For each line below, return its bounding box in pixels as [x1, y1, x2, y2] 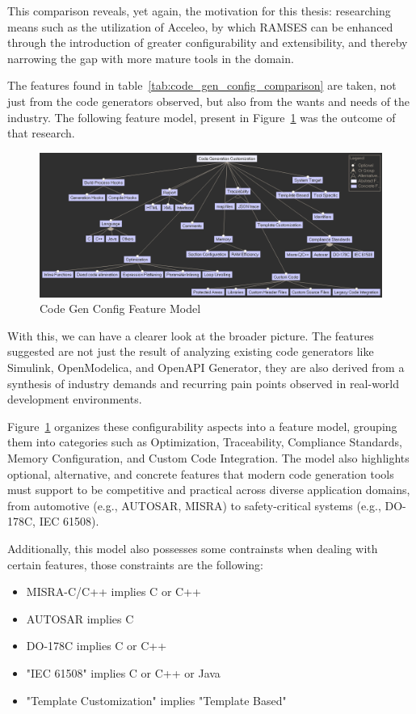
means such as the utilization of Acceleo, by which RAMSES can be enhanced [7, 18, 393, 35]
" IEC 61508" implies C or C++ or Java [26, 664, 221, 681]
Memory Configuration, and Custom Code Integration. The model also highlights [7, 449, 410, 466]
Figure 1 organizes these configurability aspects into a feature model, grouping [7, 417, 397, 434]
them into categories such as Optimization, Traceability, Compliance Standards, [7, 433, 402, 450]
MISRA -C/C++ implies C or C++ [26, 583, 201, 600]
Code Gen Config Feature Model [40, 300, 201, 317]
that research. [7, 125, 75, 142]
